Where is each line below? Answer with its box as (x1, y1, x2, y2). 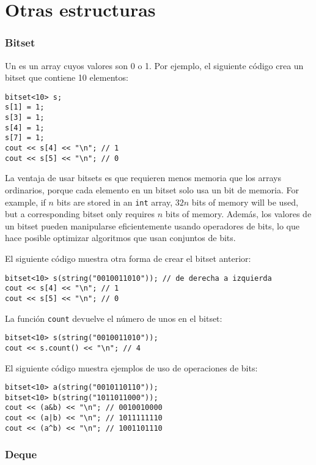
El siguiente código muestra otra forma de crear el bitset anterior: (5, 252, 251, 264)
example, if (5, 195, 46, 208)
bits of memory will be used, (191, 195, 298, 208)
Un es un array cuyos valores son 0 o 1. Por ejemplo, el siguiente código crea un (5, 59, 304, 72)
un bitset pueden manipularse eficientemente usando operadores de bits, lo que (5, 219, 299, 232)
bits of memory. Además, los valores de (165, 207, 312, 220)
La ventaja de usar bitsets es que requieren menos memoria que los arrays (5, 171, 282, 184)
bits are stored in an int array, (56, 195, 173, 208)
